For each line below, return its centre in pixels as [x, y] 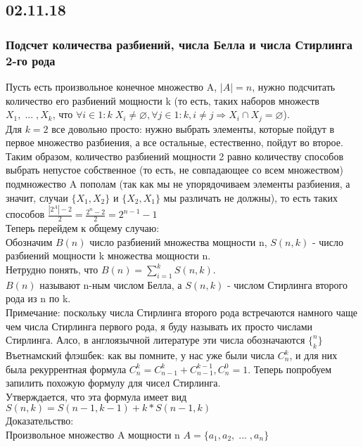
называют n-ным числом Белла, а [111, 284]
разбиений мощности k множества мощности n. [108, 255]
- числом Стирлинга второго [287, 284]
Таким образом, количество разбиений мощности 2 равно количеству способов [175, 156]
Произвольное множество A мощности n [93, 434]
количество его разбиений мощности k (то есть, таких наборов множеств [163, 100]
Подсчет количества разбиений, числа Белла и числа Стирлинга [179, 44]
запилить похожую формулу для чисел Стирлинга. [113, 383]
